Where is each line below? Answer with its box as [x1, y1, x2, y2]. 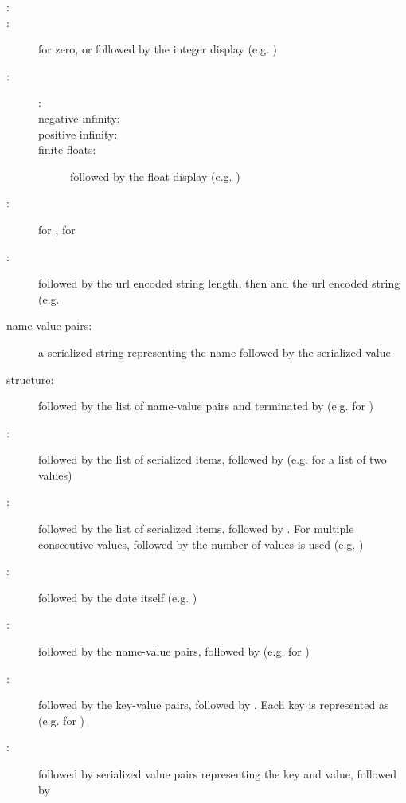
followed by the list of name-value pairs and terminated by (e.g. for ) [38, 398, 374, 414]
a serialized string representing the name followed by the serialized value [38, 343, 391, 360]
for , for [38, 221, 76, 237]
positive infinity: [38, 125, 118, 142]
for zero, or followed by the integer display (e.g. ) [38, 41, 278, 57]
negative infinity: [38, 109, 120, 126]
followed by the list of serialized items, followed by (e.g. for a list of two [38, 451, 387, 468]
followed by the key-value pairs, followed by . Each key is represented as [38, 696, 389, 713]
